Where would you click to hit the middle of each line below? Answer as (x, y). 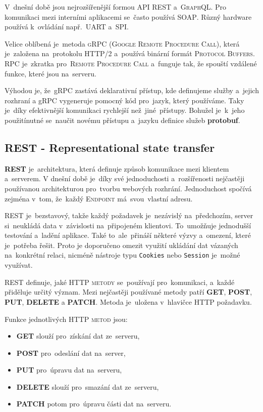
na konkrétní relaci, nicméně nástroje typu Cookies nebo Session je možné (122, 255)
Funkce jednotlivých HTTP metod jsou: (66, 319)
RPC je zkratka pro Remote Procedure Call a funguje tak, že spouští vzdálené (131, 63)
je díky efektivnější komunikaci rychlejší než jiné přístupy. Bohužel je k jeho (125, 110)
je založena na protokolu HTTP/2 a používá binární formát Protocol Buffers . (130, 53)
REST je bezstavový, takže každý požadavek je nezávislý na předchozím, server (129, 215)
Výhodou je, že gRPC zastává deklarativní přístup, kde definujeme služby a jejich (132, 90)
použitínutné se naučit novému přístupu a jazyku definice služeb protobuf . (122, 120)
